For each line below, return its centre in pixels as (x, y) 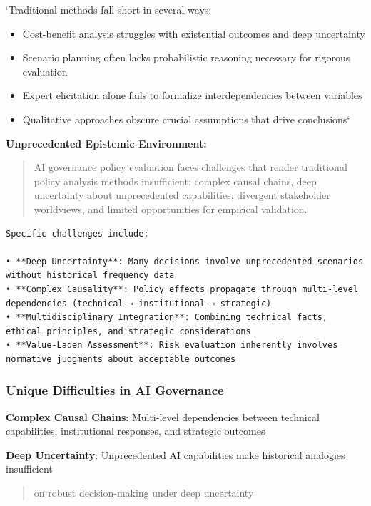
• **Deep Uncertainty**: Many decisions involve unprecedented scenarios (185, 261)
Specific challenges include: (77, 233)
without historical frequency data (90, 275)
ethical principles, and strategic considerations (128, 331)
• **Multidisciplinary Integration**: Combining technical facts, (167, 317)
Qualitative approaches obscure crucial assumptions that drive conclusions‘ (186, 119)
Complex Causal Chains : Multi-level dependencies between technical (163, 417)
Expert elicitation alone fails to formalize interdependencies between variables (192, 95)
